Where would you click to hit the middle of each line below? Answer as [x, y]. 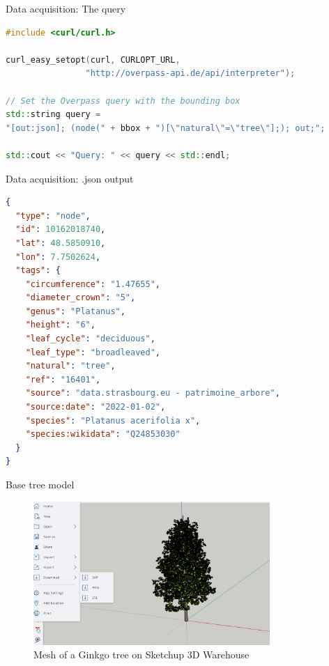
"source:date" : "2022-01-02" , [95, 407]
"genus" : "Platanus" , [75, 311]
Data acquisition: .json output [70, 178]
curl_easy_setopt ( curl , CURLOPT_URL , [93, 60]
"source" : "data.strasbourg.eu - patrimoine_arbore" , [153, 393]
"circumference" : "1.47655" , [93, 284]
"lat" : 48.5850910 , [61, 243]
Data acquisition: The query [66, 8]
